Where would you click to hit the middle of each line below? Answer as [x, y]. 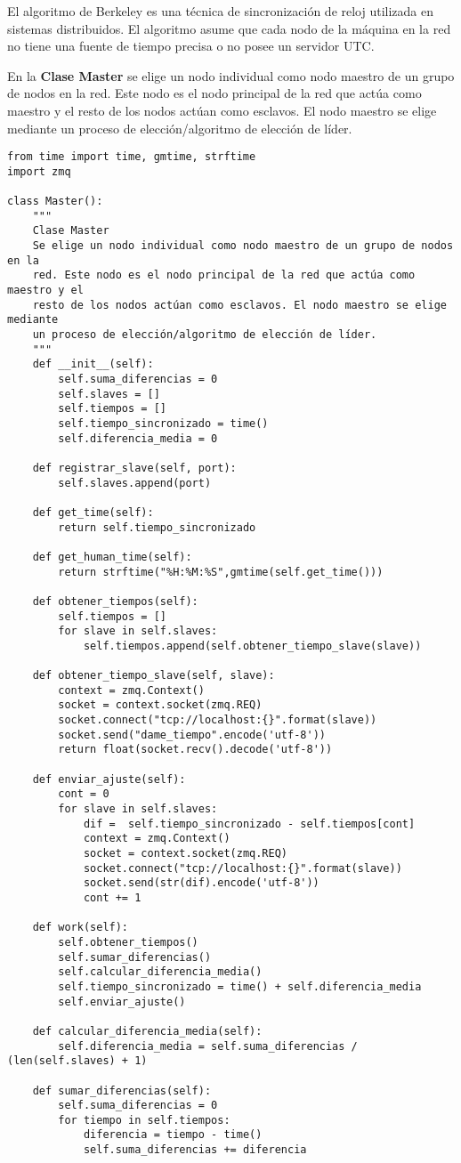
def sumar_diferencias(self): [122, 1090]
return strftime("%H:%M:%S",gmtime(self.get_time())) [221, 572]
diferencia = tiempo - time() [173, 1135]
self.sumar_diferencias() [135, 957]
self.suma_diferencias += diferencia [195, 1150]
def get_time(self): [93, 512]
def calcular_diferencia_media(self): [147, 1031]
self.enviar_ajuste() [122, 1001]
